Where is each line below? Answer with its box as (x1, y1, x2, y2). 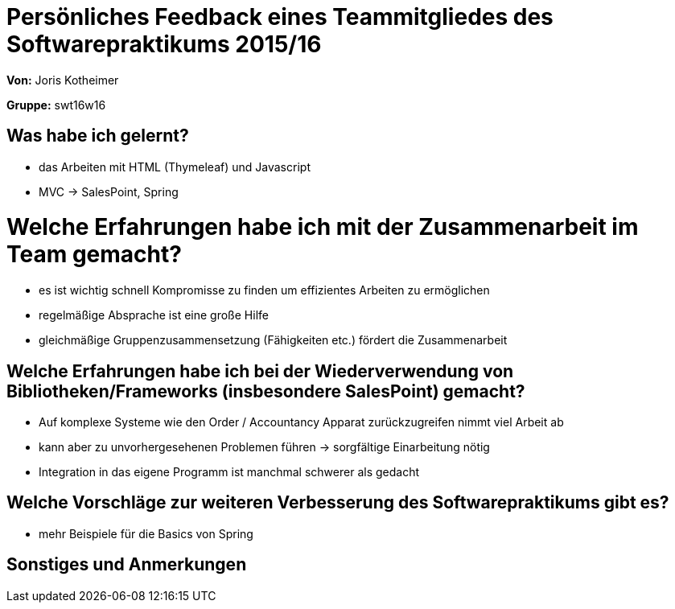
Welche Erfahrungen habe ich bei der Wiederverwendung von (6, 360, 514, 381)
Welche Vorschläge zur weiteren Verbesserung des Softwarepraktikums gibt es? (6, 492, 669, 513)
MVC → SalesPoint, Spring (39, 184, 179, 199)
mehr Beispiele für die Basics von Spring (39, 526, 253, 541)
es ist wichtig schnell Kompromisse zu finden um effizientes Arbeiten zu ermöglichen (39, 283, 490, 298)
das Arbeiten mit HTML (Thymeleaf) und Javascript (39, 159, 311, 174)
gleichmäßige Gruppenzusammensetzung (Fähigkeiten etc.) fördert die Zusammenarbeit (39, 333, 508, 348)
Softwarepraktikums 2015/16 (6, 31, 322, 58)
